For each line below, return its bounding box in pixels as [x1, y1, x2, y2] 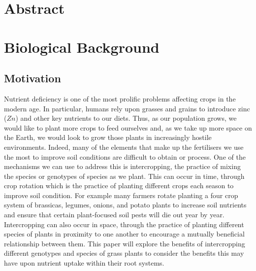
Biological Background [4, 36, 160, 57]
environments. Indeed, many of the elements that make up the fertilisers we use [4, 141, 244, 152]
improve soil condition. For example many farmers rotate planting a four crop [4, 190, 238, 200]
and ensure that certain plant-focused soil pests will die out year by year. [4, 209, 224, 220]
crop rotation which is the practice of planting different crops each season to [4, 180, 234, 191]
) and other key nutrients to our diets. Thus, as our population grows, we [15, 113, 237, 123]
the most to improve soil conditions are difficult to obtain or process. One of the [4, 151, 246, 162]
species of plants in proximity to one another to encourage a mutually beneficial [4, 229, 245, 239]
